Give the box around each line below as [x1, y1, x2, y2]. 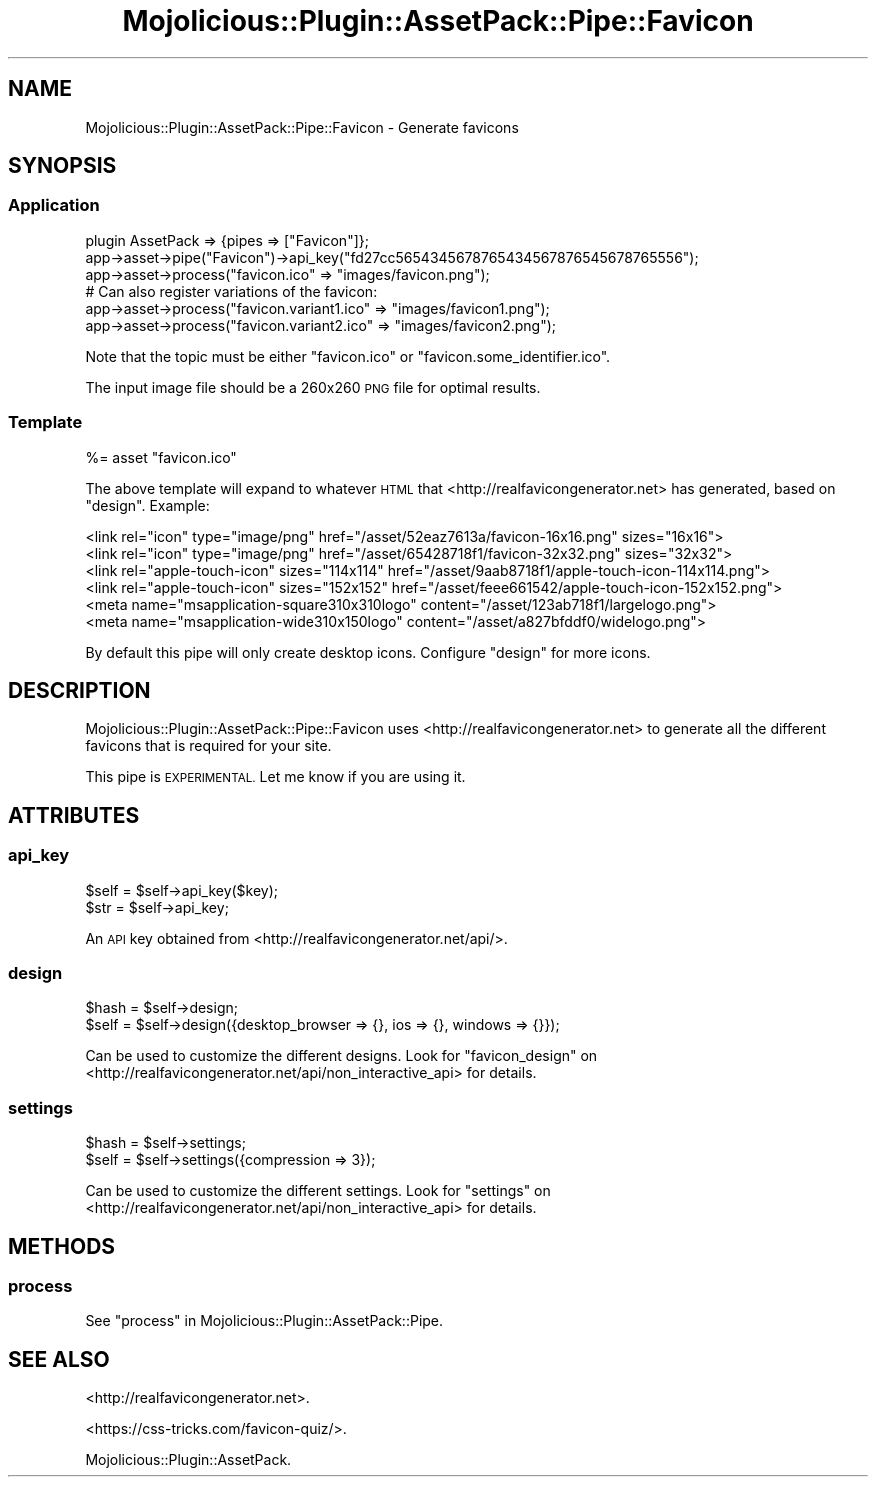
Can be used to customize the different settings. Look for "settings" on [85, 1182, 551, 1200]
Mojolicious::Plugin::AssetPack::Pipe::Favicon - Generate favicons [85, 118, 519, 136]
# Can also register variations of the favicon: [85, 282, 378, 300]
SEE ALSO [8, 1346, 110, 1372]
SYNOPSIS [8, 153, 117, 179]
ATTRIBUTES [8, 802, 140, 828]
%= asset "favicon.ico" [85, 448, 237, 466]
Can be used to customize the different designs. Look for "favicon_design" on [85, 1047, 598, 1065]
